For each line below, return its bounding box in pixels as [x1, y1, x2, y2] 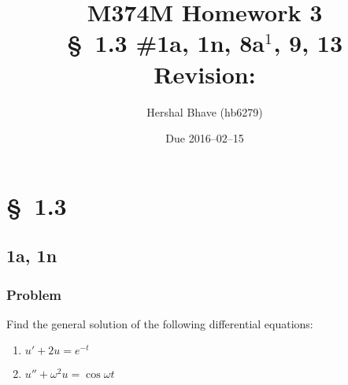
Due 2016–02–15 [165, 130, 244, 146]
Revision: [154, 57, 256, 90]
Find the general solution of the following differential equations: [6, 315, 313, 331]
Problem [6, 284, 61, 304]
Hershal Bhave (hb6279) [146, 103, 263, 120]
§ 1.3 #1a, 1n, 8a [66, 27, 265, 59]
